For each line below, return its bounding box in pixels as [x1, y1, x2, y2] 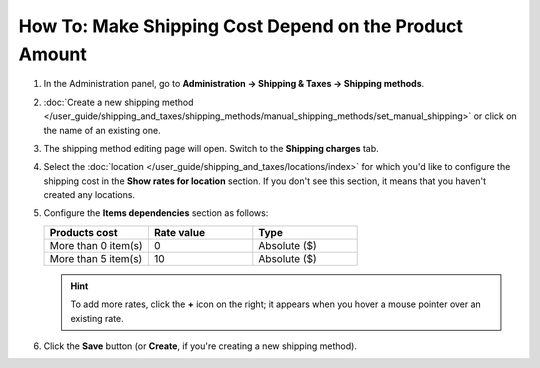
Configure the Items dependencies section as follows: [43, 207, 269, 219]
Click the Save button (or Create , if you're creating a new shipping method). [43, 340, 357, 352]
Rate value [153, 225, 205, 239]
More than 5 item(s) [49, 251, 143, 265]
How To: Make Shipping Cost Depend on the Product [18, 15, 464, 37]
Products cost [49, 225, 119, 239]
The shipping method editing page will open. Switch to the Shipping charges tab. [43, 142, 379, 154]
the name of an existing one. [43, 124, 161, 136]
